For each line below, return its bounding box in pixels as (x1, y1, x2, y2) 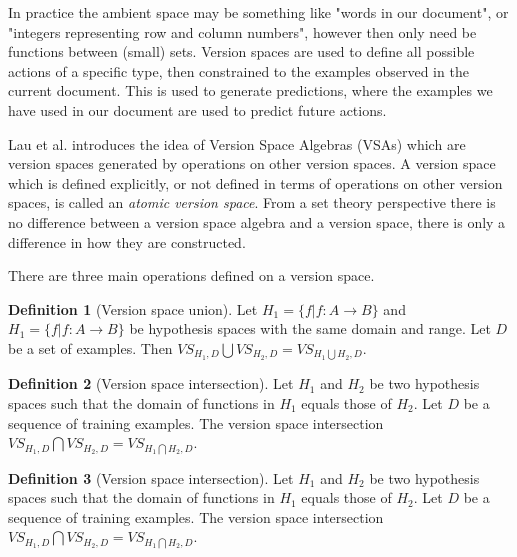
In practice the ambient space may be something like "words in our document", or (8, 2, 509, 22)
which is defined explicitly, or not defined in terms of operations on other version (8, 172, 503, 193)
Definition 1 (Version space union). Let (8, 298, 258, 319)
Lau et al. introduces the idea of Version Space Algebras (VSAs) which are (8, 133, 466, 154)
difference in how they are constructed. (8, 231, 246, 252)
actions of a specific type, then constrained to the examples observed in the (8, 60, 469, 81)
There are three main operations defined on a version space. (8, 265, 375, 286)
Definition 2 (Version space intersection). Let (8, 373, 294, 394)
